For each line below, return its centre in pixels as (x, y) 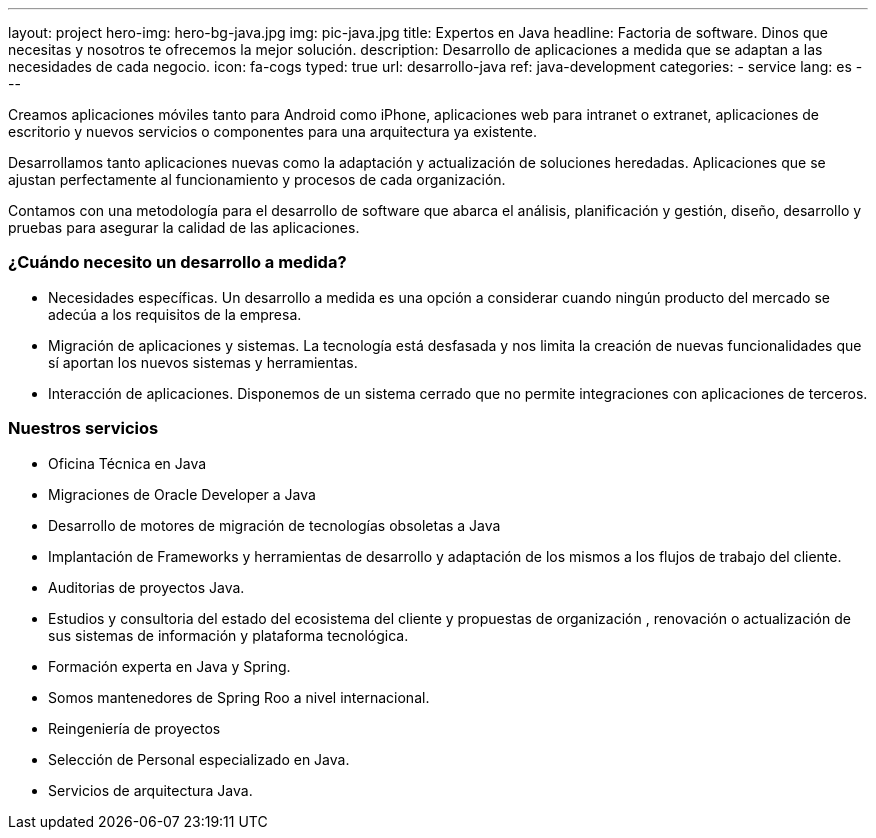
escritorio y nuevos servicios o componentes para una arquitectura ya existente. (272, 131)
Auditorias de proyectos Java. (146, 587)
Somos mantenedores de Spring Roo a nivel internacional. (239, 697)
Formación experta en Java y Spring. (169, 666)
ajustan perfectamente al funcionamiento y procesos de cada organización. (257, 179)
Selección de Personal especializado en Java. (199, 759)
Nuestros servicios (83, 428)
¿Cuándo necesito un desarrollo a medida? (177, 262)
